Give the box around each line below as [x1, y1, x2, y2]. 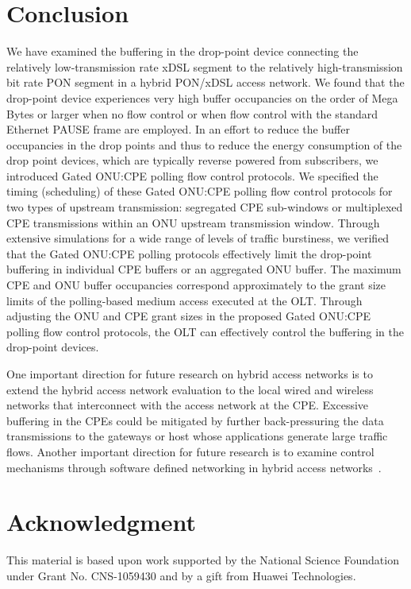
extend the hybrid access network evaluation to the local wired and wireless [6, 381, 374, 397]
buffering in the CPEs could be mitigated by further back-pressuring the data [6, 412, 384, 428]
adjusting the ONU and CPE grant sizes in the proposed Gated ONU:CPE [6, 308, 371, 324]
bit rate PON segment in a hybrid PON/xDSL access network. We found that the [6, 74, 405, 91]
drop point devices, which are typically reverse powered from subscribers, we [6, 152, 378, 169]
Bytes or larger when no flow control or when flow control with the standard [6, 105, 378, 122]
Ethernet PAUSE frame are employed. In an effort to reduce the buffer [6, 121, 350, 138]
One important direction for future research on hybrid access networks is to [6, 366, 373, 382]
